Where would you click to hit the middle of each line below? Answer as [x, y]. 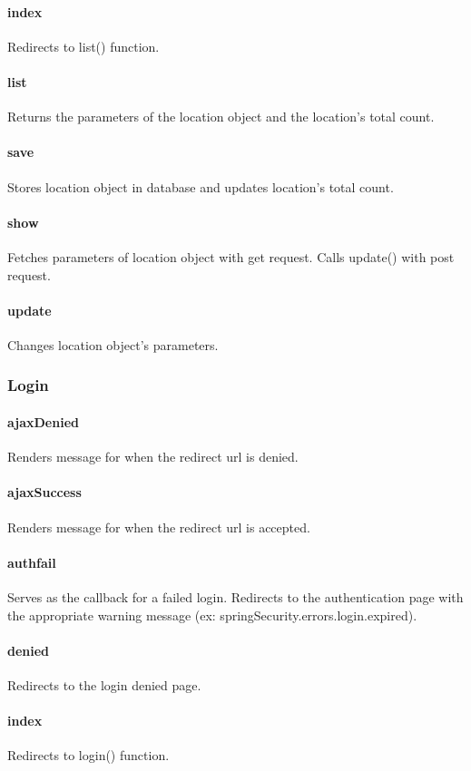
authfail [32, 562]
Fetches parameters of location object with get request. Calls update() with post [231, 256]
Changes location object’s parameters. [113, 344]
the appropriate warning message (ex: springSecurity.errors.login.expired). [212, 615]
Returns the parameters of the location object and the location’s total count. [221, 117]
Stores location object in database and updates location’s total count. [201, 186]
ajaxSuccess [44, 492]
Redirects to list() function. [83, 46]
